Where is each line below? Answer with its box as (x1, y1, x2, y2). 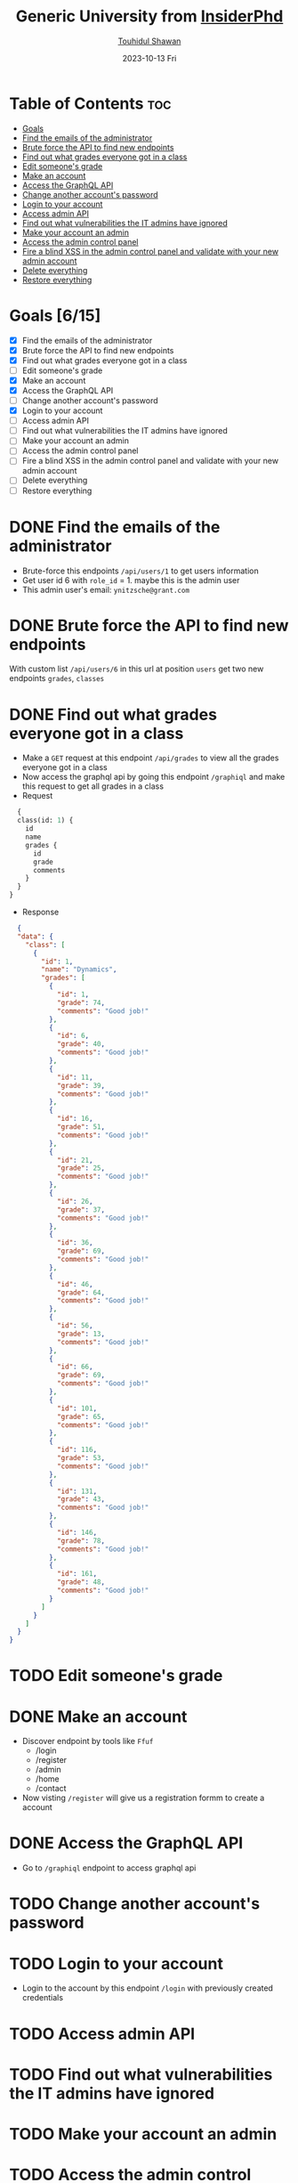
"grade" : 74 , (56, 998, 105, 1007)
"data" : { (17, 932, 53, 941)
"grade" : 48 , (56, 1578, 105, 1587)
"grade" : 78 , (56, 1536, 105, 1546)
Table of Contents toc (9, 93, 172, 113)
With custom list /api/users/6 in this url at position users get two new (9, 663, 264, 674)
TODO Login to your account (9, 1953, 224, 1974)
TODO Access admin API (9, 2024, 196, 2044)
